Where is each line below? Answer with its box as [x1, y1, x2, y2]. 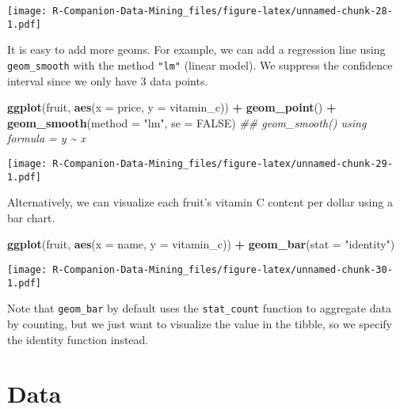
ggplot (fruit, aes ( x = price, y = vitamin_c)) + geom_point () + [7, 99, 337, 116]
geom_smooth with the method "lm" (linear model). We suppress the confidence [7, 56, 393, 73]
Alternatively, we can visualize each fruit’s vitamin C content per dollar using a [7, 194, 393, 210]
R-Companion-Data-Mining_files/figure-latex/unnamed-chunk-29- [52, 157, 393, 169]
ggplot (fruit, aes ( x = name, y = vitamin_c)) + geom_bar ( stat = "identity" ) [7, 236, 395, 252]
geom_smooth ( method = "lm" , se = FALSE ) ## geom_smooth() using [7, 114, 367, 131]
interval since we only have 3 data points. [7, 72, 208, 89]
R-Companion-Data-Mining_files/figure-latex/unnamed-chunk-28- [52, 6, 393, 17]
